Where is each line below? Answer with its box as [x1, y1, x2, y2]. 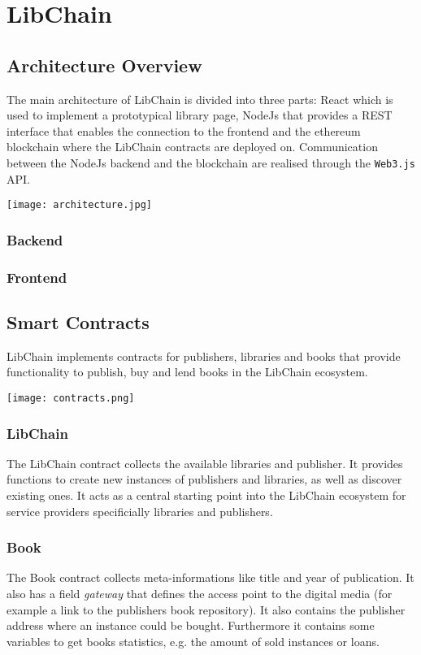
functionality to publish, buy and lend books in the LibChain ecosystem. [7, 363, 368, 380]
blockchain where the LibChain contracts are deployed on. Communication [7, 138, 378, 155]
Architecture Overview [7, 52, 202, 77]
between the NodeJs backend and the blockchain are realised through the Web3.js [7, 154, 415, 171]
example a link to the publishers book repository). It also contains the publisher [7, 601, 406, 618]
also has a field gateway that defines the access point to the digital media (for [7, 585, 393, 601]
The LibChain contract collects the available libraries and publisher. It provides [7, 454, 403, 471]
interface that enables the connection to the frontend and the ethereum [7, 122, 361, 139]
